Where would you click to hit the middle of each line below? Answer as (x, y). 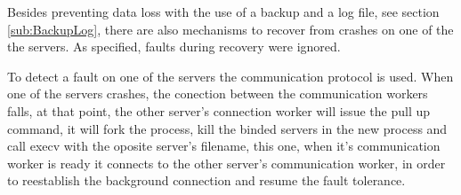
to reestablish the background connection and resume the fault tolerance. (206, 180)
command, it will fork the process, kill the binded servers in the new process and (227, 128)
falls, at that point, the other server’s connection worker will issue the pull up (219, 110)
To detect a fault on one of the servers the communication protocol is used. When (230, 76)
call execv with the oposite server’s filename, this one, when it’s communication (224, 146)
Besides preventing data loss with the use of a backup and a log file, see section (223, 12)
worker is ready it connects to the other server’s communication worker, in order (226, 163)
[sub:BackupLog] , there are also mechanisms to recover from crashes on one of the (230, 29)
